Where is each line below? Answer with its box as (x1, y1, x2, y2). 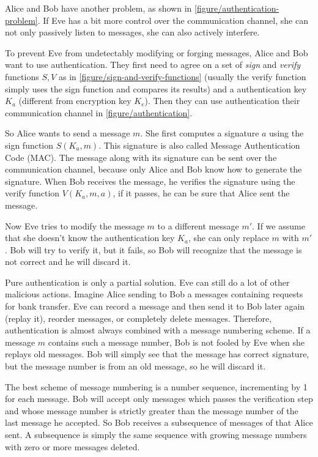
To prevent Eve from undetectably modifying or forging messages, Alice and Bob (5, 46, 308, 59)
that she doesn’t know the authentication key (5, 231, 175, 244)
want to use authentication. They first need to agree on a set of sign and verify (5, 58, 301, 71)
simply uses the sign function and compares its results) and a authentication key (5, 82, 307, 95)
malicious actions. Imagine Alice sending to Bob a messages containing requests (5, 288, 303, 300)
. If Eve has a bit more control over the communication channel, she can (37, 13, 308, 26)
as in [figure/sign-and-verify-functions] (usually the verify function (59, 70, 306, 83)
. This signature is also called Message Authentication (98, 138, 300, 151)
